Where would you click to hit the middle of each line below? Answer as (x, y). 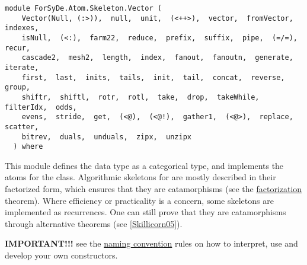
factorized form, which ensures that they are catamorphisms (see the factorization (153, 189)
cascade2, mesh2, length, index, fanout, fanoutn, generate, (157, 58)
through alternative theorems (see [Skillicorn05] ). (94, 223)
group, (17, 87)
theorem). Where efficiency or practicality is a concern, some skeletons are (139, 200)
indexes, (22, 28)
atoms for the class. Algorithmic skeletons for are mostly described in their (140, 177)
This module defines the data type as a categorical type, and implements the (144, 165)
